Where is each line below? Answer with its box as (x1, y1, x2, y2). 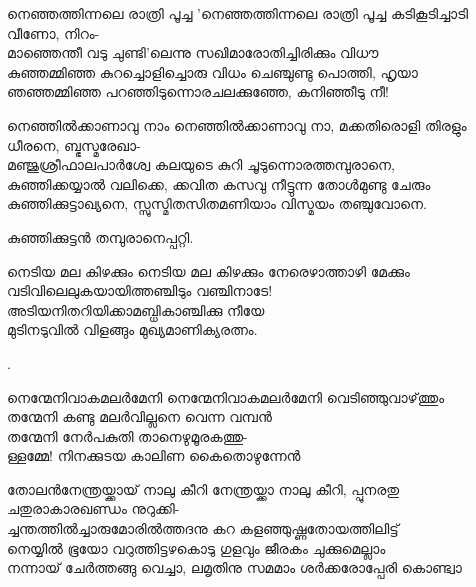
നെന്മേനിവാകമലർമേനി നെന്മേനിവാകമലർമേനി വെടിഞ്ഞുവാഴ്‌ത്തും (7, 386, 445, 407)
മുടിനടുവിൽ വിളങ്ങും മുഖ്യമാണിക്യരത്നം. (7, 319, 258, 340)
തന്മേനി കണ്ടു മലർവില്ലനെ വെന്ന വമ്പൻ (7, 406, 272, 427)
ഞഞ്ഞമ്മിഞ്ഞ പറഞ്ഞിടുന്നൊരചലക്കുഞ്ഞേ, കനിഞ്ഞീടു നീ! (7, 81, 389, 102)
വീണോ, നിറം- (7, 22, 100, 43)
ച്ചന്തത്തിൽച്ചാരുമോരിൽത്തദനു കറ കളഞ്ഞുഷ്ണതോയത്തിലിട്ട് (7, 518, 399, 539)
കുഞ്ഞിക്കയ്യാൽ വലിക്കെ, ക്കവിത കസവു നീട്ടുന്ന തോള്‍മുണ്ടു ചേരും (7, 173, 431, 194)
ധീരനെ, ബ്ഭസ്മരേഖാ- (7, 134, 141, 155)
